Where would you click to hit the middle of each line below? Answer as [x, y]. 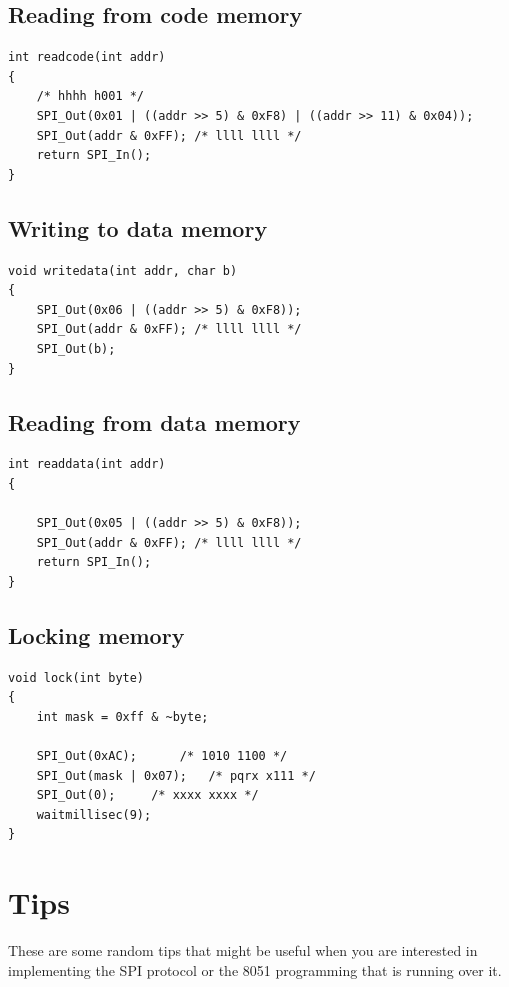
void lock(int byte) [76, 677]
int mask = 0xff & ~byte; [122, 716]
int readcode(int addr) [87, 57]
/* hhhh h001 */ [90, 96]
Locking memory [96, 634]
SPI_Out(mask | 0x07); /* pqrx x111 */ [176, 775]
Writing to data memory [138, 227]
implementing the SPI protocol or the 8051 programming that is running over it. [255, 969]
